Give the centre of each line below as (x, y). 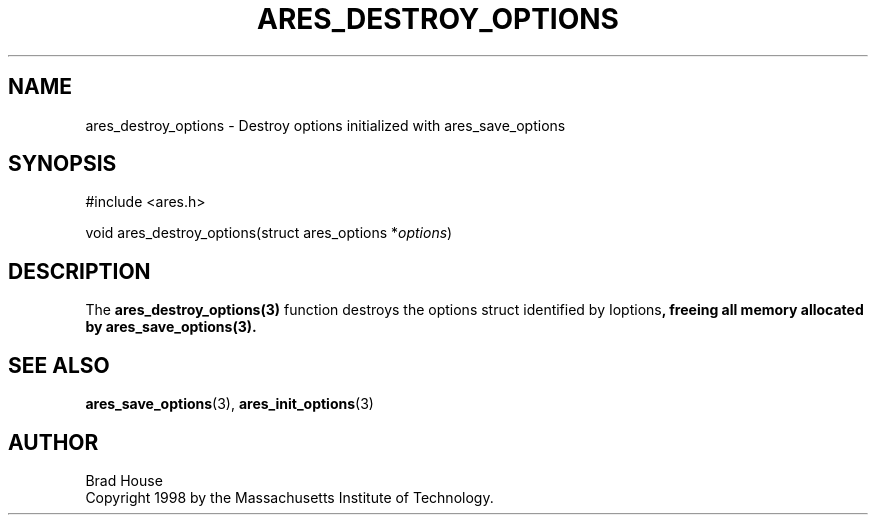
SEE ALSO (59, 365)
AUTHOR (53, 442)
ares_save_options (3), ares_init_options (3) (229, 404)
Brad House (124, 480)
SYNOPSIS (62, 164)
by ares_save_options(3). (171, 327)
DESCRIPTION (79, 271)
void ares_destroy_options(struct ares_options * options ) (269, 233)
